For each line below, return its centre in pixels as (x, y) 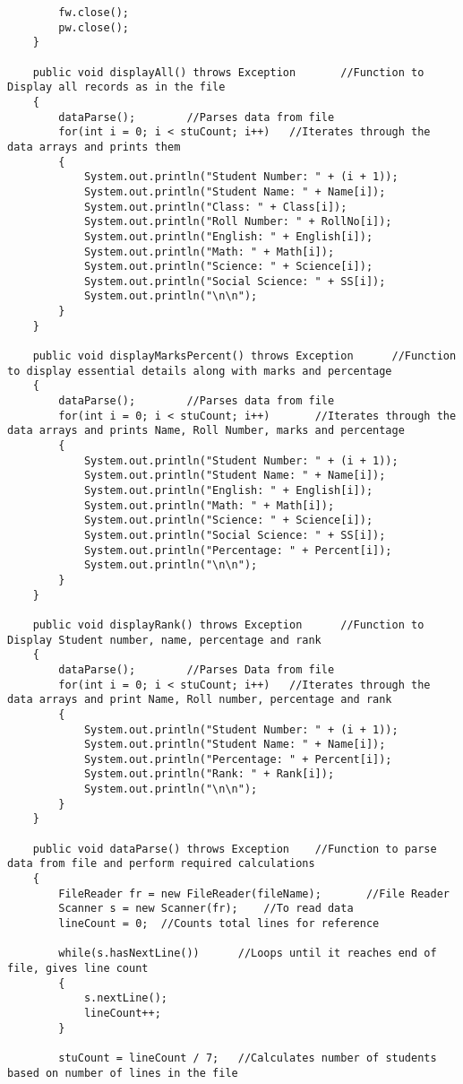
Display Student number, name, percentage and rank (164, 640)
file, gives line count (78, 968)
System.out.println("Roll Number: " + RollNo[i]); (238, 222)
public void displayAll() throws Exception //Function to (228, 72)
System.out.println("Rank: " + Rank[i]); (209, 774)
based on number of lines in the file (123, 1073)
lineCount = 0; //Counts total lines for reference (219, 924)
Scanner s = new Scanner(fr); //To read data (206, 909)
